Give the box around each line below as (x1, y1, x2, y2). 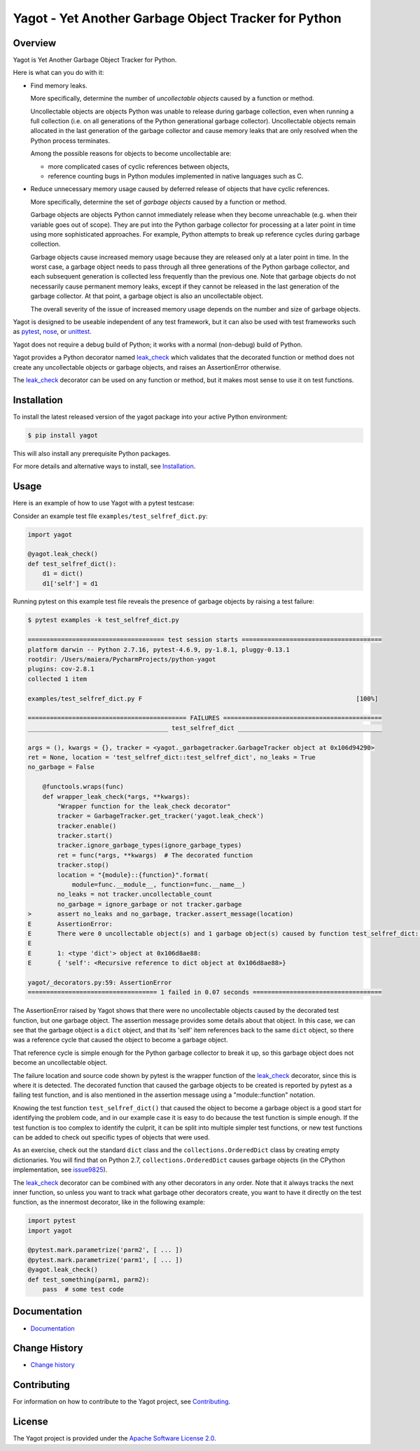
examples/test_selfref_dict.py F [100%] (27, 694, 379, 703)
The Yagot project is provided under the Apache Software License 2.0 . (13, 1434, 216, 1443)
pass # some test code (42, 1285, 124, 1294)
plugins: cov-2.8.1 (27, 665, 94, 673)
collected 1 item (27, 675, 87, 682)
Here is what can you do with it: (13, 69, 104, 77)
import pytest (27, 1217, 76, 1225)
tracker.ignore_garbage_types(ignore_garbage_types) (57, 841, 242, 850)
